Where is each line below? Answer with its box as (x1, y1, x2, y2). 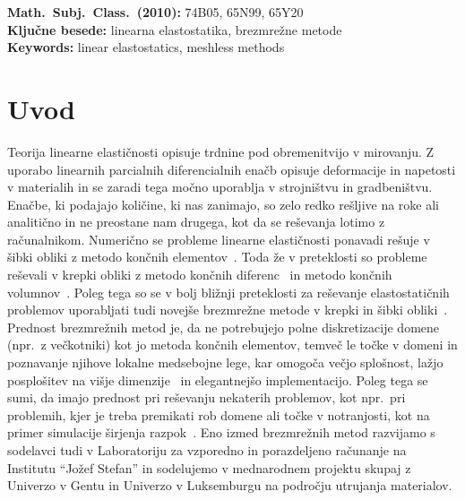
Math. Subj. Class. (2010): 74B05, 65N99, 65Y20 (7, 3, 304, 21)
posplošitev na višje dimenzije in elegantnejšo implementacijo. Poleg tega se (7, 370, 428, 389)
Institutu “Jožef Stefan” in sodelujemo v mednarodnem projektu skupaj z (7, 458, 411, 477)
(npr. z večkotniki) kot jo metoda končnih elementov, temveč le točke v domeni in (7, 335, 458, 354)
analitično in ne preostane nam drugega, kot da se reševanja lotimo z (7, 212, 385, 231)
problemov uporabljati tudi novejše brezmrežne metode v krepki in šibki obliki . (7, 300, 448, 319)
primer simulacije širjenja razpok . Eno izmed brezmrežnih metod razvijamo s (7, 423, 435, 442)
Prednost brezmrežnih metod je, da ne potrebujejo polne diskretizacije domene (7, 317, 440, 336)
